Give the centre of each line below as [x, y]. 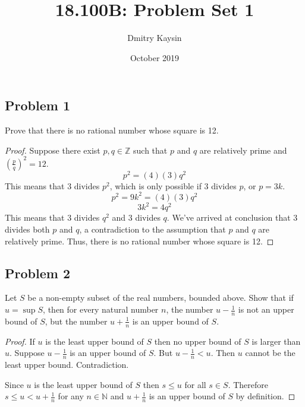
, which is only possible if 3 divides [173, 185]
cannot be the [270, 353]
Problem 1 [37, 105]
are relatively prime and [243, 150]
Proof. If [20, 341]
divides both [27, 229]
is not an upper [266, 309]
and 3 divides [136, 217]
